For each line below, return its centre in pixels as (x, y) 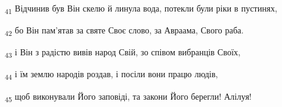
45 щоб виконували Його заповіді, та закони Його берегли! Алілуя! (128, 97)
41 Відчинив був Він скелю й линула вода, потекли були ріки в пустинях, (141, 9)
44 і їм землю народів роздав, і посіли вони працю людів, (111, 75)
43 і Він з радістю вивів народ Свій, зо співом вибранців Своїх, (123, 53)
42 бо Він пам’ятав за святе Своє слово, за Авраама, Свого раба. (124, 31)
